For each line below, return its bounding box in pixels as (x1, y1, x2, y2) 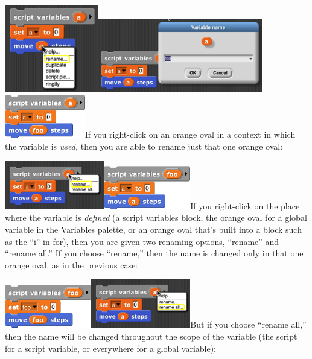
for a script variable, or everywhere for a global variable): (5, 342, 217, 354)
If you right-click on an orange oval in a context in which (84, 128, 296, 141)
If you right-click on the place (190, 199, 300, 212)
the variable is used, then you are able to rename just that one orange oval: (5, 140, 283, 153)
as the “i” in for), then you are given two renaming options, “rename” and (5, 235, 279, 247)
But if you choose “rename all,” (190, 318, 307, 331)
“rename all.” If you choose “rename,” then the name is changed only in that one (5, 247, 304, 259)
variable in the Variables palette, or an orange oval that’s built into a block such (5, 223, 302, 235)
